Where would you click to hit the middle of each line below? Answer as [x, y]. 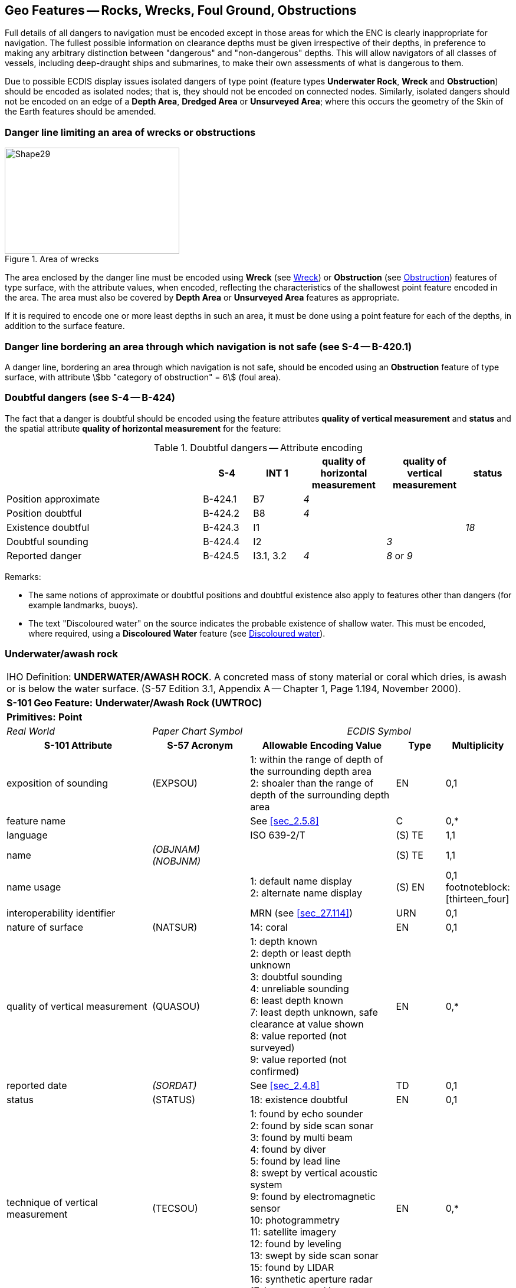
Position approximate [53, 499]
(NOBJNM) [177, 861]
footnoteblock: [478, 887]
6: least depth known [297, 1001]
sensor [265, 1209]
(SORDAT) [175, 1086]
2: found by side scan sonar [312, 1126]
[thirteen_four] [477, 899]
